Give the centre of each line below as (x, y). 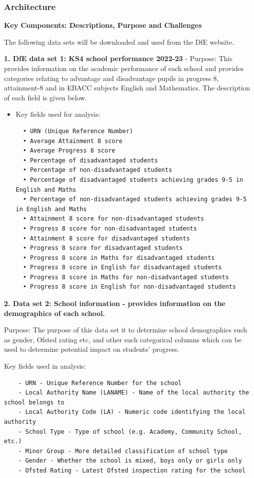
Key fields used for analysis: (58, 114)
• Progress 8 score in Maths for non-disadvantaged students (126, 277)
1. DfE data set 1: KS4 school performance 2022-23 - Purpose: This (118, 58)
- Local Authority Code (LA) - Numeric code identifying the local (132, 412)
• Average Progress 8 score (69, 151)
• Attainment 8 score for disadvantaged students (106, 238)
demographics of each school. (55, 313)
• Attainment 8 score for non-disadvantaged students (114, 219)
